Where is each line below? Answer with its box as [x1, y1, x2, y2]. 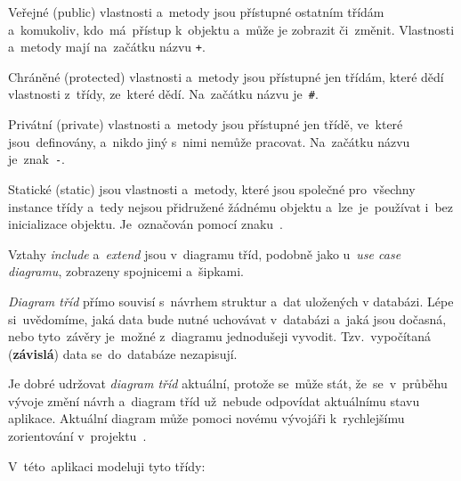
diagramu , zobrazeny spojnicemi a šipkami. [8, 262, 245, 281]
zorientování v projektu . [8, 427, 147, 445]
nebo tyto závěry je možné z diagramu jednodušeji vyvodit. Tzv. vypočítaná [8, 327, 432, 346]
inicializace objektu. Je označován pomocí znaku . [8, 215, 283, 233]
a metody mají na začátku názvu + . [8, 37, 206, 56]
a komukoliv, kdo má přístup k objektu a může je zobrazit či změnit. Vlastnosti [8, 20, 455, 38]
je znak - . [8, 150, 65, 168]
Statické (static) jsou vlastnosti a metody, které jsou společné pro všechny [8, 179, 416, 198]
